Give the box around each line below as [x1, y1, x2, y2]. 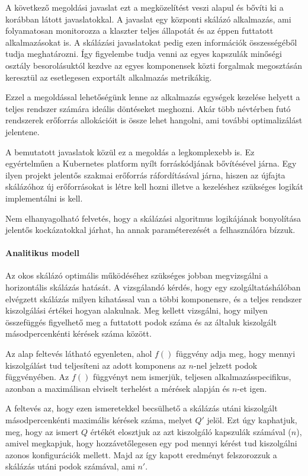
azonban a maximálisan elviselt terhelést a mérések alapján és [5, 382, 230, 394]
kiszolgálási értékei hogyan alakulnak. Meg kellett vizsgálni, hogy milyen [5, 304, 268, 317]
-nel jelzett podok [193, 359, 258, 371]
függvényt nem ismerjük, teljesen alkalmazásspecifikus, [93, 370, 291, 383]
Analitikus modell [5, 247, 79, 259]
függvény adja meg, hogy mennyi [176, 347, 296, 360]
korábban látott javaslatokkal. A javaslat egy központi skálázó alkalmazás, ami [5, 12, 291, 25]
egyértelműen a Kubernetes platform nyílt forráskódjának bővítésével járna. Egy [5, 157, 297, 170]
